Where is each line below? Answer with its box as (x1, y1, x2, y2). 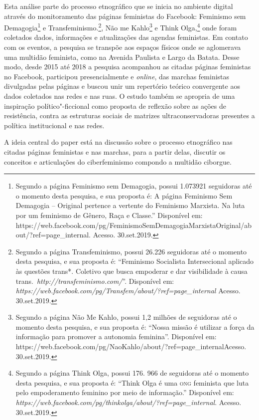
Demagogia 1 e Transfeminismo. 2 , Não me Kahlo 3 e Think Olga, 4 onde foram (4, 21, 237, 32)
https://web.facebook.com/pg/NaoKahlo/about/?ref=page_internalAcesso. (15, 341, 247, 352)
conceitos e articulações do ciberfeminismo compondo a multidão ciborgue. (4, 156, 232, 167)
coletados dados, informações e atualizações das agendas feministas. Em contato (4, 32, 248, 42)
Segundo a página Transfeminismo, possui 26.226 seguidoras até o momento (15, 246, 247, 256)
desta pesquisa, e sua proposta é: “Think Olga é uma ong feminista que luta (15, 377, 249, 388)
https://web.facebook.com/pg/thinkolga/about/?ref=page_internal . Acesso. (15, 397, 242, 408)
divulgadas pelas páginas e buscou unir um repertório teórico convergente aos (4, 81, 240, 91)
